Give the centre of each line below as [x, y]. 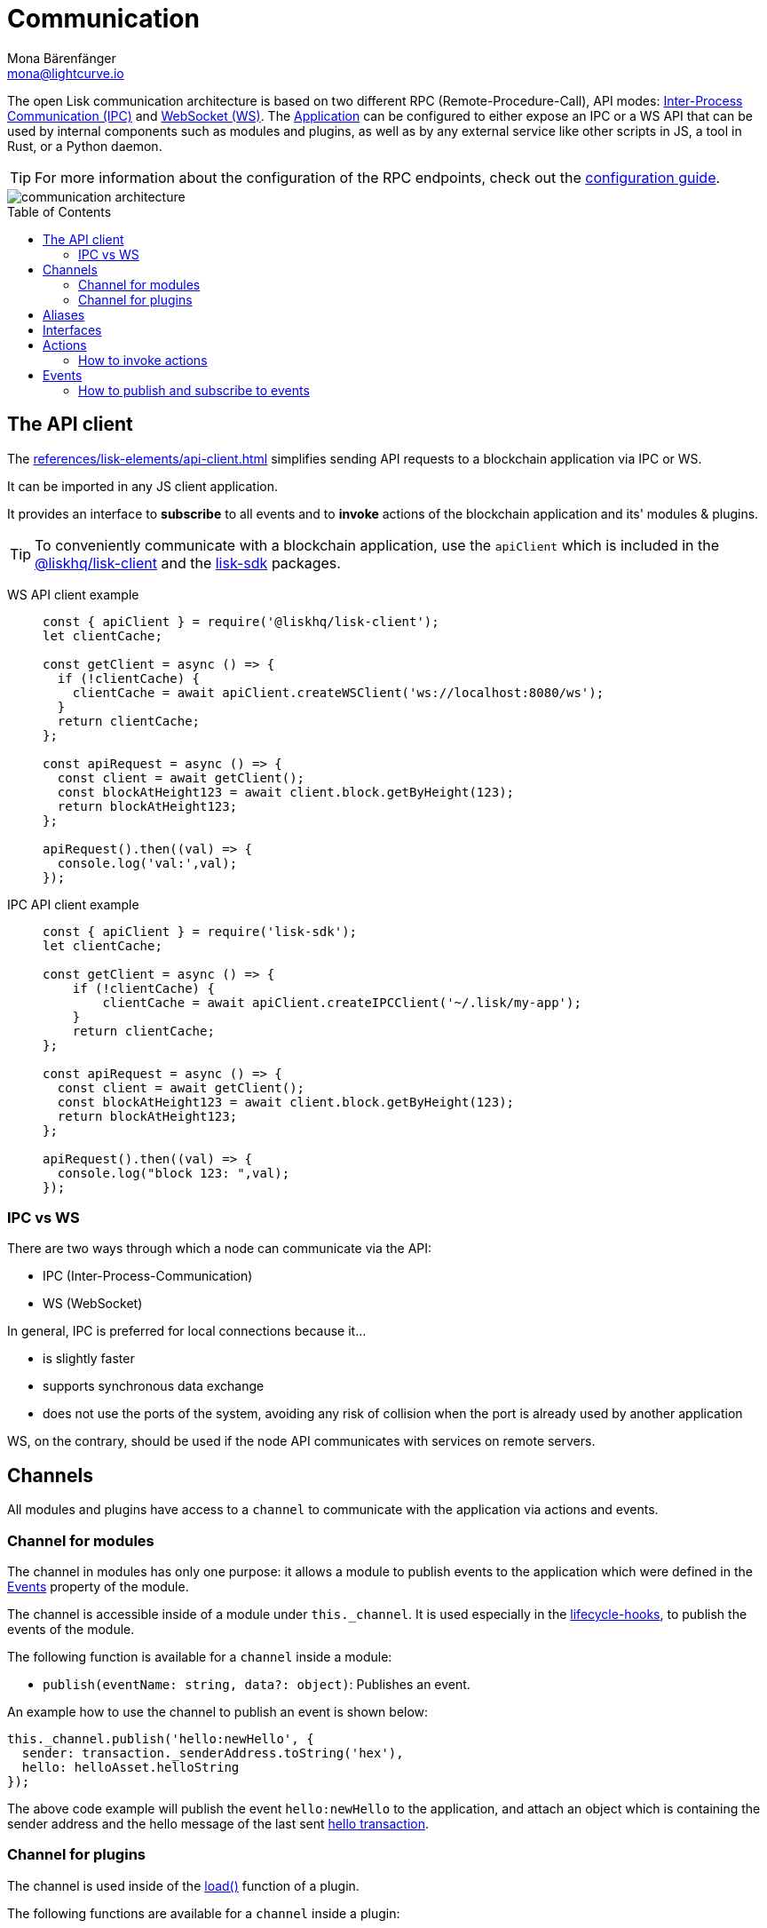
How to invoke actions [143, 360]
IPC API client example [73, 904]
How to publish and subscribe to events [194, 390]
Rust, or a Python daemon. [85, 146]
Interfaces [72, 329]
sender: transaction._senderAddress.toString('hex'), [213, 1753]
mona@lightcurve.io [66, 73]
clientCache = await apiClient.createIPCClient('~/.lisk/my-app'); [342, 1002]
